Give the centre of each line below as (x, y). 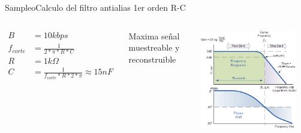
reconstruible (152, 59)
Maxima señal (154, 35)
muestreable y (154, 47)
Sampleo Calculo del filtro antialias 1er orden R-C (95, 7)
